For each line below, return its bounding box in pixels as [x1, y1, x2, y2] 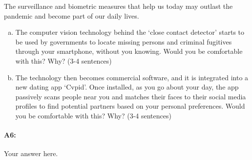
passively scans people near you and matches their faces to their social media [15, 91, 246, 101]
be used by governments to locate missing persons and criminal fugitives [15, 36, 232, 46]
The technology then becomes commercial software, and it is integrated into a [15, 72, 249, 82]
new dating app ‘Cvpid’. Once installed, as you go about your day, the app [15, 82, 239, 92]
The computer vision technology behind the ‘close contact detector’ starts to [15, 27, 245, 37]
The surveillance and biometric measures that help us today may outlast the [4, 1, 233, 11]
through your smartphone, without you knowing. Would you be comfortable [15, 46, 243, 56]
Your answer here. [4, 148, 58, 159]
